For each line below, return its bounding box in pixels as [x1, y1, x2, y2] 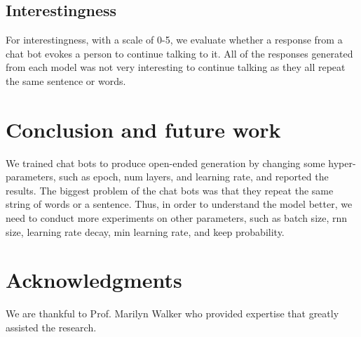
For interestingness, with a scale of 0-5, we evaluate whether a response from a [6, 32, 343, 47]
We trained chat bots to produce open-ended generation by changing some [6, 155, 325, 170]
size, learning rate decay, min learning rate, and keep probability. [6, 224, 285, 239]
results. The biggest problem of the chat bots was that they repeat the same [6, 183, 334, 197]
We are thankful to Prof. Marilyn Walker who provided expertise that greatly [6, 306, 339, 321]
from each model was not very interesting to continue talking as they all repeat [6, 60, 346, 74]
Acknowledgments [6, 265, 182, 294]
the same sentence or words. [6, 73, 126, 88]
